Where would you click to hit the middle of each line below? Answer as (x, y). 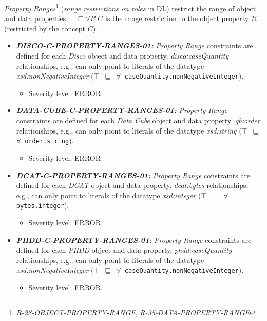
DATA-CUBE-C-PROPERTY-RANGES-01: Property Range (122, 110)
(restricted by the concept (45, 28)
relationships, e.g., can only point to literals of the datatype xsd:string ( (129, 130)
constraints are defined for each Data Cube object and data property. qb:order (138, 120)
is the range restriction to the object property (177, 18)
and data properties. (36, 18)
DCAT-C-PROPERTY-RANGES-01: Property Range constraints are (133, 175)
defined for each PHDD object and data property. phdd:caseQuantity (124, 250)
